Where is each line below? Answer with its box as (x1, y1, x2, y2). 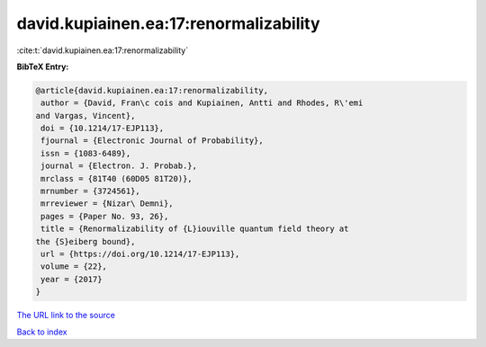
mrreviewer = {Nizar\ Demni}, (40, 199, 175, 209)
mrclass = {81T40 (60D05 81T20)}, (40, 173, 193, 183)
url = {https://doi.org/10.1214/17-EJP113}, (40, 249, 240, 259)
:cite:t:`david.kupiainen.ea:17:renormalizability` (16, 45, 189, 56)
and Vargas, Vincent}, (35, 111, 136, 120)
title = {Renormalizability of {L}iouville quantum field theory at (40, 224, 349, 234)
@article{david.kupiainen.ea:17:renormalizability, (35, 85, 269, 95)
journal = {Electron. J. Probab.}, (40, 161, 198, 171)
